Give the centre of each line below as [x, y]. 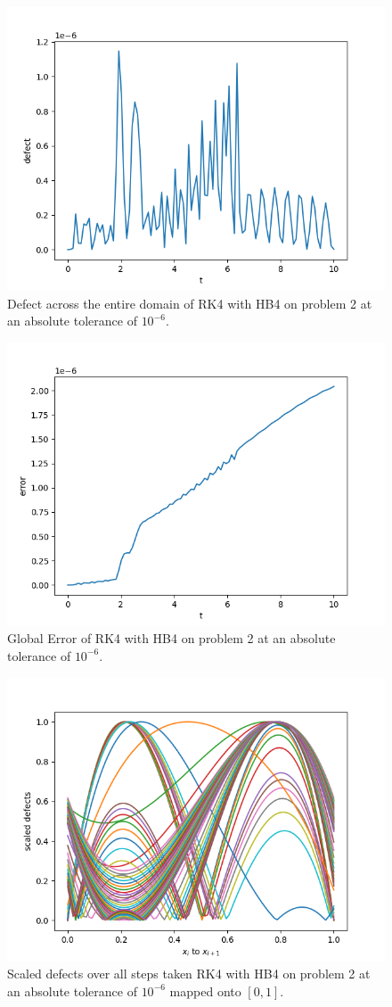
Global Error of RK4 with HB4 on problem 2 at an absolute [171, 638]
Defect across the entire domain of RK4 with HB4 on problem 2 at [190, 303]
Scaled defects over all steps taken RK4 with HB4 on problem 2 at [189, 974]
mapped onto [205, 990]
